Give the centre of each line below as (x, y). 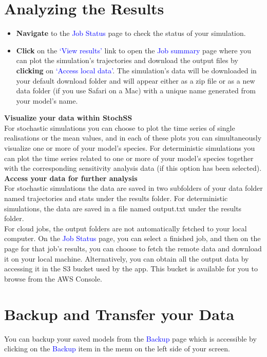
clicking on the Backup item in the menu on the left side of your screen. (117, 349)
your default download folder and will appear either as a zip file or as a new (136, 80)
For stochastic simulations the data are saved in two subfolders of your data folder (133, 188)
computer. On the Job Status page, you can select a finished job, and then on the (132, 238)
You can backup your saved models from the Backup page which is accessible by (130, 338)
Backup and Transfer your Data (119, 314)
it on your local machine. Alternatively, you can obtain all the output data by (127, 258)
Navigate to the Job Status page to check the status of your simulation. (131, 33)
